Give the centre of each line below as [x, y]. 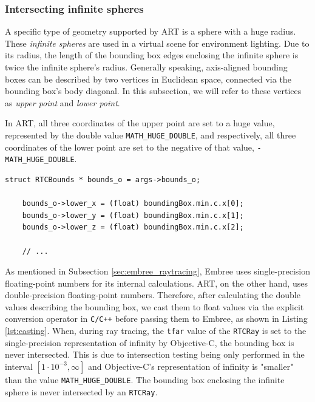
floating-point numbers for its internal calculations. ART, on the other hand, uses [156, 283]
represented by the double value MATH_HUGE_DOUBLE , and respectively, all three [151, 135]
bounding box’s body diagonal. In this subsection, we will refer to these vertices [153, 91]
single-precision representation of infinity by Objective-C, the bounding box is [150, 342]
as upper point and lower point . [63, 102]
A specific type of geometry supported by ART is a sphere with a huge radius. [151, 31]
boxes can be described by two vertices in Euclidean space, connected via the [148, 79]
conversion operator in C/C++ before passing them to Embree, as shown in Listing [156, 319]
